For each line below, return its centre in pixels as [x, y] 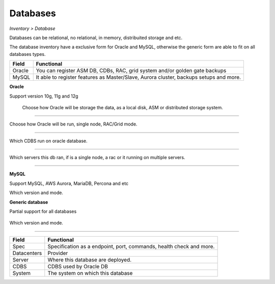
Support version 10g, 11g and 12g [44, 96]
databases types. [28, 54]
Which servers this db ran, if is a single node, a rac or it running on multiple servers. [97, 157]
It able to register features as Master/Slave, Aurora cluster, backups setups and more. [139, 77]
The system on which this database [90, 273]
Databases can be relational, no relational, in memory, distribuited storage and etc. [96, 38]
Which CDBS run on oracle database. [48, 141]
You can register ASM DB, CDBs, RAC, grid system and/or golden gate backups [131, 71]
